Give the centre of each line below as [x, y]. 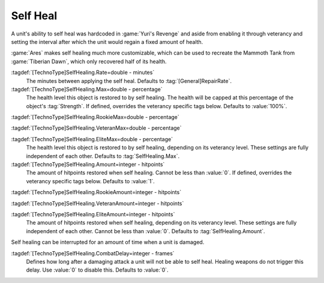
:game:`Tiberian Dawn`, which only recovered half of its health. [89, 61]
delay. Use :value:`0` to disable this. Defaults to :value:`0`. [97, 270]
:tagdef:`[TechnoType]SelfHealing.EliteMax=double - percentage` [92, 139]
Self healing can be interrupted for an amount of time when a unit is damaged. [108, 242]
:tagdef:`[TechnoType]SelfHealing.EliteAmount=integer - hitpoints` [93, 214]
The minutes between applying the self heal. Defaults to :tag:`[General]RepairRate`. [129, 81]
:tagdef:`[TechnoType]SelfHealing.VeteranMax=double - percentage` [97, 128]
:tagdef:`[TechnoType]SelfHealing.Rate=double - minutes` [83, 73]
